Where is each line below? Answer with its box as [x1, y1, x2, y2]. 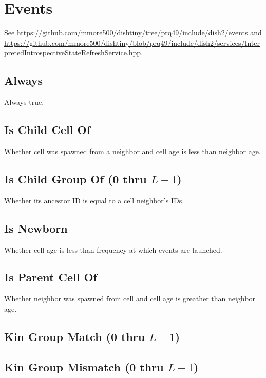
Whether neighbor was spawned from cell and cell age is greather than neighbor [4, 293, 255, 304]
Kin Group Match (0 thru [4, 328, 145, 344]
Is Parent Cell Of [4, 269, 97, 285]
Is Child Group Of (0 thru [4, 171, 147, 186]
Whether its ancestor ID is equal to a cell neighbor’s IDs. [4, 195, 184, 205]
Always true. [4, 97, 44, 107]
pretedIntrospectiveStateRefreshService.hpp [4, 47, 141, 58]
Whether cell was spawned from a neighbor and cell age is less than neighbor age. [4, 145, 261, 156]
